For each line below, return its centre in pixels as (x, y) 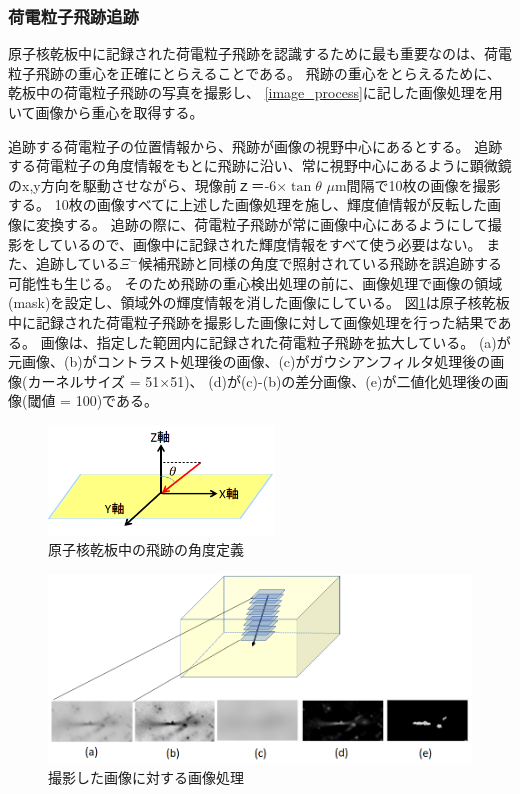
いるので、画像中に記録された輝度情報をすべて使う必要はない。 (272, 243)
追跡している (77, 263)
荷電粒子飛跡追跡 (73, 15)
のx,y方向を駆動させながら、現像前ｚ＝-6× (148, 184)
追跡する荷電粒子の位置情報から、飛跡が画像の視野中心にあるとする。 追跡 (255, 145)
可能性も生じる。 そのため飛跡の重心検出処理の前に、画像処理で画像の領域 (255, 282)
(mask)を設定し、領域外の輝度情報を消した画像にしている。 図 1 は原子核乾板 (259, 302)
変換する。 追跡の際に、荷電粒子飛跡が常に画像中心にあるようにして (261, 223)
